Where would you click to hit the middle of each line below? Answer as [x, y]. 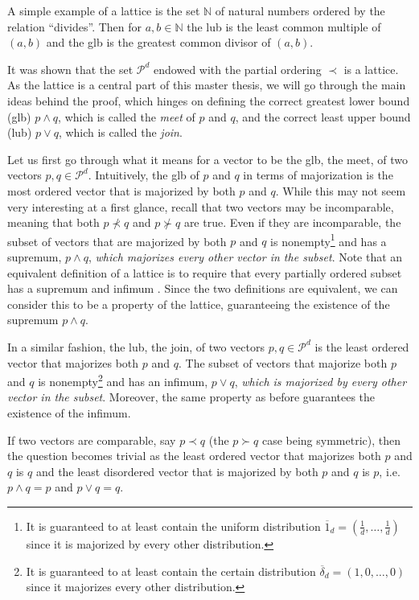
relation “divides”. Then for [75, 26]
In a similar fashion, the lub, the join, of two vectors [136, 346]
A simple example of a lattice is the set [104, 10]
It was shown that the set [70, 69]
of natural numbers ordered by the [300, 10]
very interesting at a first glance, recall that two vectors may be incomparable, [201, 206]
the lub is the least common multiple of [284, 26]
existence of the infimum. [69, 412]
